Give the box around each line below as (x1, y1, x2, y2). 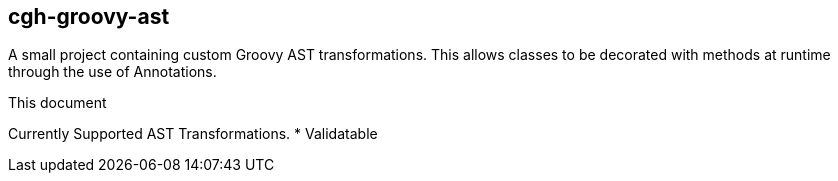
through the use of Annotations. (8, 63, 217, 81)
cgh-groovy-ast (8, 4, 170, 29)
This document (8, 94, 107, 112)
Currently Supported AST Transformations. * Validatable (8, 125, 378, 143)
